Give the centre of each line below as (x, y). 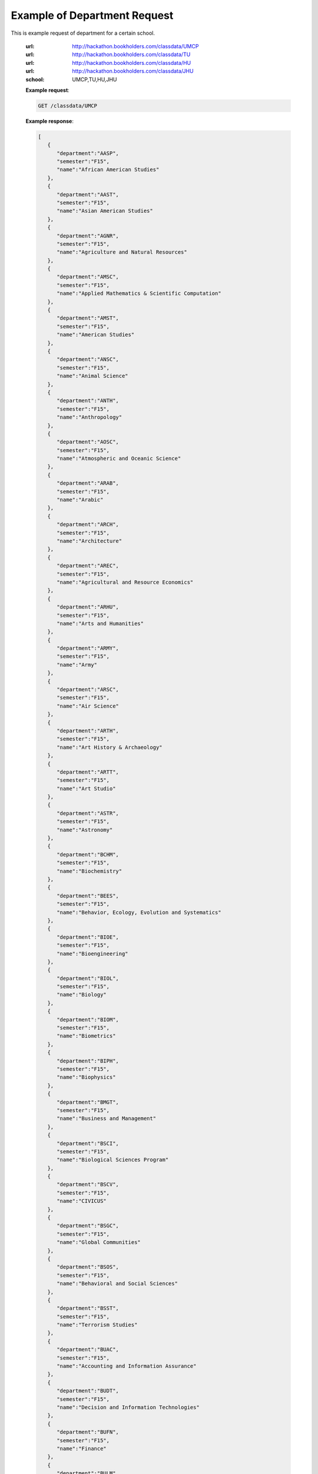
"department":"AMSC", (88, 277)
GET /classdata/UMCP (67, 106)
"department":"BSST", (88, 1308)
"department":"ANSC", (88, 359)
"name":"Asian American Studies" (105, 211)
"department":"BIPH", (88, 1061)
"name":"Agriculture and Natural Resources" (122, 252)
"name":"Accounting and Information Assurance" (127, 1366)
